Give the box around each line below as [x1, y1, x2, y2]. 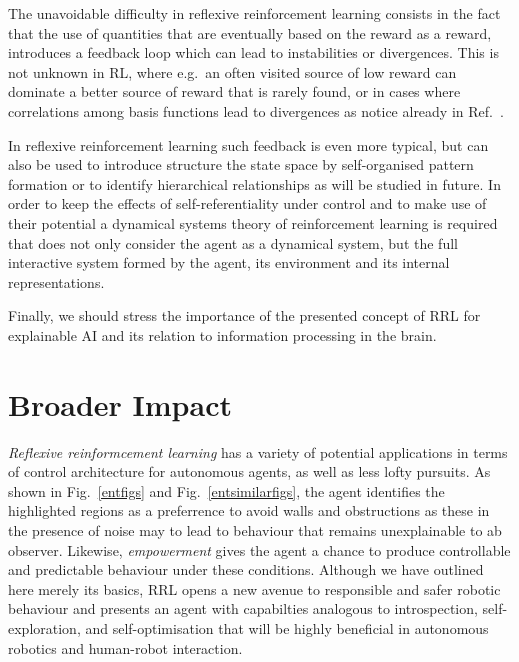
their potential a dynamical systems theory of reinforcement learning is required [8, 212, 498, 233]
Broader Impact [8, 383, 232, 424]
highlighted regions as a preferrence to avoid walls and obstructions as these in [8, 500, 490, 521]
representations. [8, 271, 105, 292]
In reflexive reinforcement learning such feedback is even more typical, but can [8, 134, 489, 155]
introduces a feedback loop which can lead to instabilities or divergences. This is [8, 42, 499, 63]
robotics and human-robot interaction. [8, 637, 243, 658]
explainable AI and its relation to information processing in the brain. [8, 324, 437, 345]
